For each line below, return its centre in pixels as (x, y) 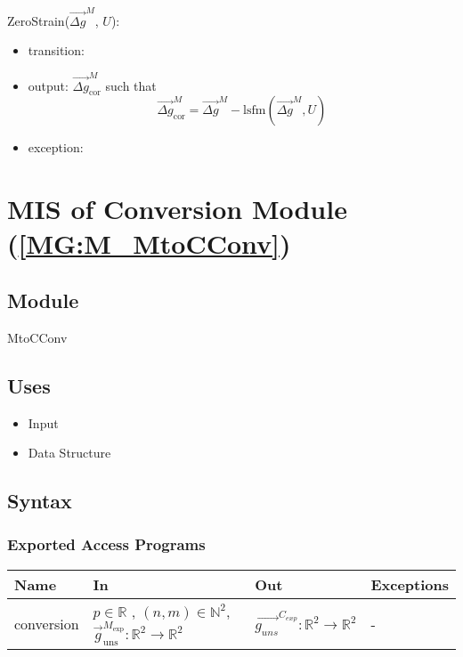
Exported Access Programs (106, 544)
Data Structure (69, 453)
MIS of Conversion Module (177, 209)
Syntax (40, 501)
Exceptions (410, 584)
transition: (56, 50)
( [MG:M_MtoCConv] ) (149, 243)
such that (131, 85)
